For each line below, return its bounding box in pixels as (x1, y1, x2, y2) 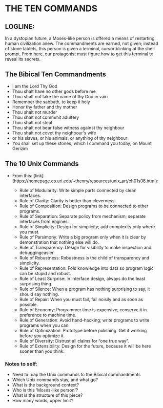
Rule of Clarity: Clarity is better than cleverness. (19, 197, 116, 203)
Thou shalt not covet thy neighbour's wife (12, 130, 96, 136)
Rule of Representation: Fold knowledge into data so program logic (19, 265, 154, 271)
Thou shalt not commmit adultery (12, 114, 79, 120)
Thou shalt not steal (12, 119, 52, 125)
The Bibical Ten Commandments (5, 70, 106, 79)
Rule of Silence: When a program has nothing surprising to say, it (19, 286, 150, 292)
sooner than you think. (19, 348, 65, 354)
